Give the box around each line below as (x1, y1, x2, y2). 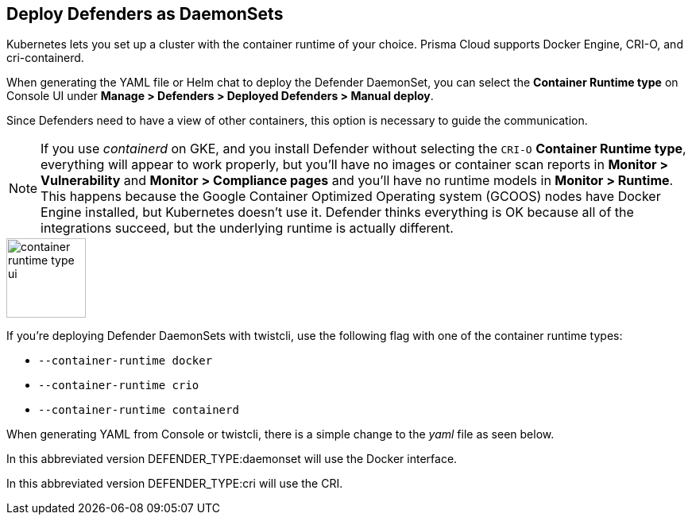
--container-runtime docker (38, 354, 213, 368)
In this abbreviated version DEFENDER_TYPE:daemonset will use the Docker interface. (6, 452, 458, 466)
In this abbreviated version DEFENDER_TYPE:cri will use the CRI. (6, 477, 343, 491)
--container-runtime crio (38, 379, 199, 392)
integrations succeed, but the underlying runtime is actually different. (41, 220, 454, 237)
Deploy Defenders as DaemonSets (6, 4, 284, 24)
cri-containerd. (6, 51, 84, 65)
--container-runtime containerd (38, 403, 239, 417)
